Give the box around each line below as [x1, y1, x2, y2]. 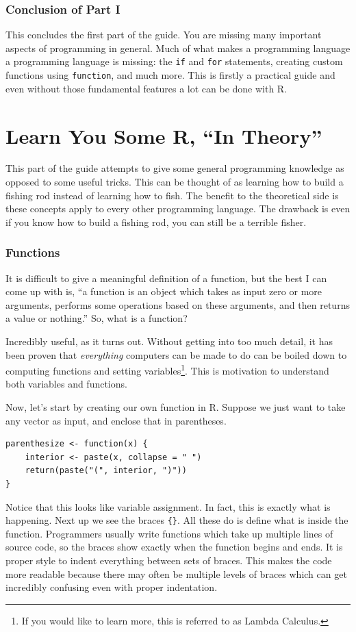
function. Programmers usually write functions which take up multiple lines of [5, 526, 333, 540]
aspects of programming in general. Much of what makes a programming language [5, 40, 351, 55]
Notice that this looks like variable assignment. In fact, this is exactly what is [5, 499, 331, 514]
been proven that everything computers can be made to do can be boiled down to [5, 347, 347, 362]
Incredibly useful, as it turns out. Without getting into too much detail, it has [5, 334, 333, 348]
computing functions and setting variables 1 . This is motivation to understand [5, 362, 329, 377]
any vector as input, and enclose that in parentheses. [5, 413, 227, 427]
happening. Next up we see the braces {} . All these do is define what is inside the [5, 513, 348, 527]
